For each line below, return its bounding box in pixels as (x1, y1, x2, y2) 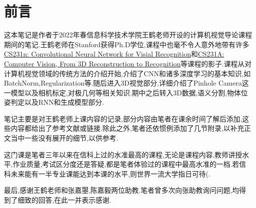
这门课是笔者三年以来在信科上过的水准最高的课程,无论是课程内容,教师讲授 (4, 149, 242, 159)
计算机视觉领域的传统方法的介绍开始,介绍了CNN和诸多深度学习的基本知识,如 (4, 68, 251, 78)
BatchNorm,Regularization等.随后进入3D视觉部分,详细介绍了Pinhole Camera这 (4, 78, 249, 88)
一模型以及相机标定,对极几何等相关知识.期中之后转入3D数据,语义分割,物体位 (4, 87, 248, 97)
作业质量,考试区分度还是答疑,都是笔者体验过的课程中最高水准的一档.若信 (12, 159, 246, 169)
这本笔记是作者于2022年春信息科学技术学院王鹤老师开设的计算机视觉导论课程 (4, 30, 252, 40)
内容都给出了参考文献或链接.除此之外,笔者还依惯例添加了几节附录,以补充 (10, 123, 244, 133)
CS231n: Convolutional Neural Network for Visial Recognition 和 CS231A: (4, 49, 224, 59)
